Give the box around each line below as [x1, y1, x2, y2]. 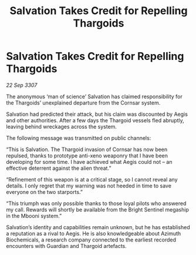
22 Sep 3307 [6, 81, 38, 89]
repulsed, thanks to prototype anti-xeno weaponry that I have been [6, 152, 168, 159]
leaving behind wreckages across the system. [6, 123, 117, 130]
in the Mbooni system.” [6, 212, 62, 219]
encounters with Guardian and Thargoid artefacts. [6, 242, 127, 249]
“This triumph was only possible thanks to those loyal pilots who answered [6, 200, 187, 207]
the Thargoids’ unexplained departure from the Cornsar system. [6, 99, 161, 106]
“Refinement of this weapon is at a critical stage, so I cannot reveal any [6, 176, 178, 183]
